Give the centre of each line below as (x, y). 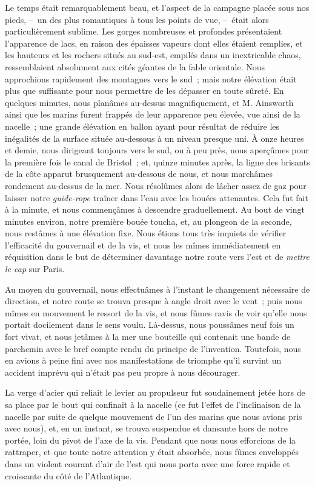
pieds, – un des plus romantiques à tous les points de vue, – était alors (137, 19)
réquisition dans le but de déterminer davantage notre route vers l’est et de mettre (157, 257)
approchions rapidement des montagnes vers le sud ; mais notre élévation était (151, 78)
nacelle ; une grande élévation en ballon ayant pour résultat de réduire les (142, 126)
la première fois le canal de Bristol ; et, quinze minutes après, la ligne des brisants (157, 161)
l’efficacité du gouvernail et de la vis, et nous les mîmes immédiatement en (143, 245)
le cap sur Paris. (35, 269)
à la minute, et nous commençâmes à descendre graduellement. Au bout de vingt (155, 209)
